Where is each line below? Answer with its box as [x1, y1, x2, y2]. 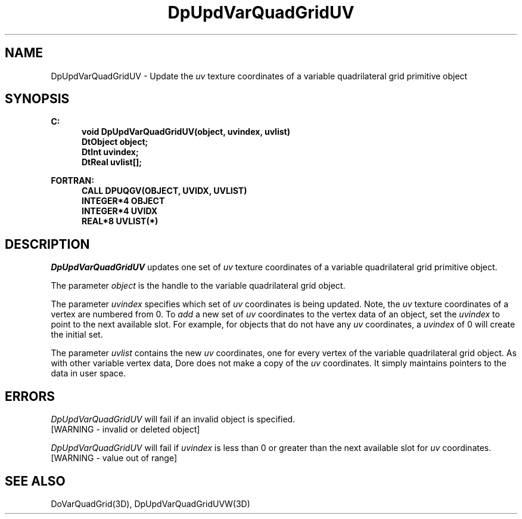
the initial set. [51, 329, 103, 340]
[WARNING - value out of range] [51, 453, 178, 464]
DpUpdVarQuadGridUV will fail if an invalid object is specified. [51, 414, 296, 425]
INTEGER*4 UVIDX [82, 206, 158, 217]
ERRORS [5, 388, 55, 404]
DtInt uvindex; [82, 147, 139, 157]
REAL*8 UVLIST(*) [82, 216, 159, 227]
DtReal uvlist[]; [82, 157, 142, 168]
